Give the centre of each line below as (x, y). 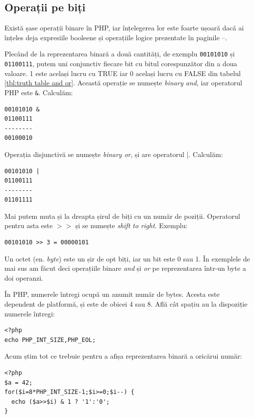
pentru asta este (29, 225)
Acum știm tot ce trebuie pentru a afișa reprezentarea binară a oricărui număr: (123, 356)
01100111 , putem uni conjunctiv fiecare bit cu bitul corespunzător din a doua (121, 64)
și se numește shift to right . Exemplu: (131, 225)
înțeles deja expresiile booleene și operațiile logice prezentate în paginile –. (116, 37)
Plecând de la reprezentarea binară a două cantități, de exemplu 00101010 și (120, 54)
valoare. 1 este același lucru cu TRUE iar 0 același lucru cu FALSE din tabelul (123, 73)
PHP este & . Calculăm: (39, 92)
